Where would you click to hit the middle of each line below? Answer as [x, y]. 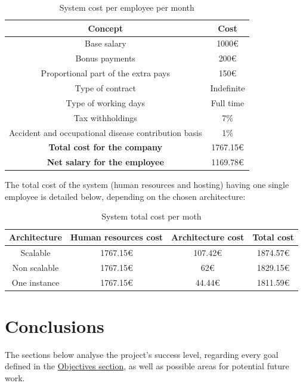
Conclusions [55, 325]
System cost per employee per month [127, 7]
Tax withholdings [105, 117]
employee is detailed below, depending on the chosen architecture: [125, 196]
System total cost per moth [151, 216]
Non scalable [35, 267]
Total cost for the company [105, 147]
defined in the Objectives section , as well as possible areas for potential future [147, 366]
